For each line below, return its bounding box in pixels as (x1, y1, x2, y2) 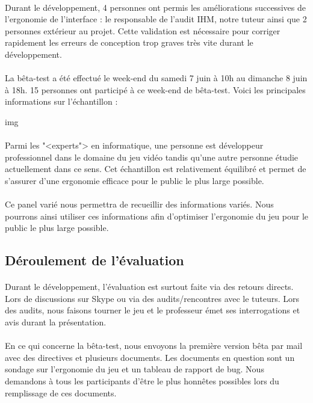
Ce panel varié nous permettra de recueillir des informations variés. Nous (5, 198, 274, 211)
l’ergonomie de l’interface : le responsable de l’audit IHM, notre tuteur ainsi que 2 (5, 13, 307, 25)
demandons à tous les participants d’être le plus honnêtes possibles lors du (5, 375, 279, 387)
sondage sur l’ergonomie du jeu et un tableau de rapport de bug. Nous (5, 363, 264, 375)
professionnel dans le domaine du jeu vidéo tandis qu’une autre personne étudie (5, 150, 299, 163)
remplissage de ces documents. (5, 386, 117, 399)
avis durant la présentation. (5, 316, 107, 328)
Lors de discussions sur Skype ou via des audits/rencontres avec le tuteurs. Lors (5, 292, 300, 304)
